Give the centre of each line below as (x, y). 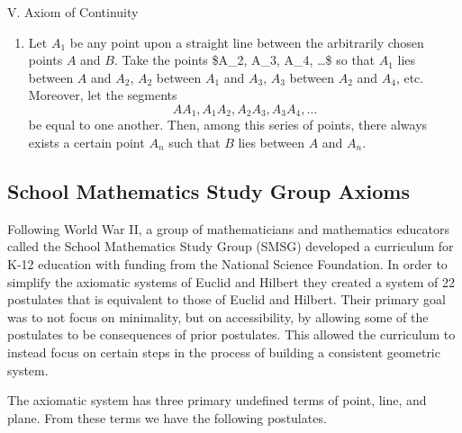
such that (195, 143)
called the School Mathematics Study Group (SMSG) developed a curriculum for (231, 246)
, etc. (410, 77)
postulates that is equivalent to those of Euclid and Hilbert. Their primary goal (226, 299)
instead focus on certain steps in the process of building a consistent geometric (224, 352)
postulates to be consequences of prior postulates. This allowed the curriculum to (231, 334)
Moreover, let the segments (103, 95)
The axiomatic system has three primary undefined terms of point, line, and (217, 400)
